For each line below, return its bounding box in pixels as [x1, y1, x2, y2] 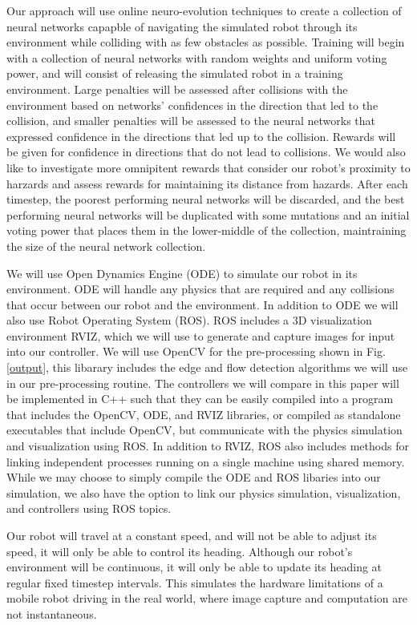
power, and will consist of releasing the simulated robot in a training [6, 65, 343, 82]
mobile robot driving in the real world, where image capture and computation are [6, 590, 408, 607]
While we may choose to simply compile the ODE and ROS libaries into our [6, 469, 381, 486]
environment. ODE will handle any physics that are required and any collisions [6, 280, 395, 297]
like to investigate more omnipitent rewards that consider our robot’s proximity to [6, 159, 411, 175]
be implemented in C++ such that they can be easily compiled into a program [6, 390, 394, 407]
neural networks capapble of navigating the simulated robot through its [6, 18, 358, 34]
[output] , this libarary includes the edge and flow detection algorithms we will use [6, 359, 408, 376]
